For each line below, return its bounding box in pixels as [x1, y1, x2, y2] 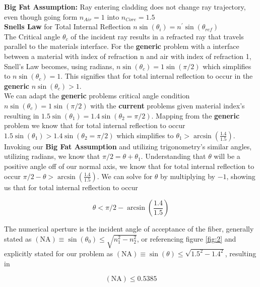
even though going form [4, 11, 78, 22]
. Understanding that [141, 151, 206, 161]
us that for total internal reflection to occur [4, 182, 138, 192]
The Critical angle [4, 31, 60, 41]
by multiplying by [160, 170, 215, 181]
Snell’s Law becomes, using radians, [4, 61, 114, 71]
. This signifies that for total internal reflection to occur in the [60, 71, 253, 81]
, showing [226, 170, 255, 181]
